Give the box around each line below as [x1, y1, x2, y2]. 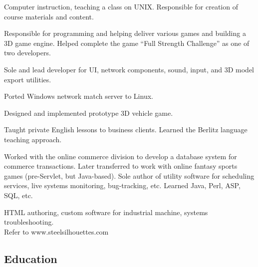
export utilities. [4, 74, 51, 84]
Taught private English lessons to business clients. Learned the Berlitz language [4, 124, 248, 135]
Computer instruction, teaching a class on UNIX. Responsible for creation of [4, 1, 238, 11]
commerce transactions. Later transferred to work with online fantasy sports [4, 161, 238, 171]
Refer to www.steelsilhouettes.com [4, 226, 109, 237]
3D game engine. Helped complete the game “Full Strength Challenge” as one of [4, 37, 250, 48]
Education [4, 251, 57, 266]
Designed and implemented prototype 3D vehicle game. [4, 107, 173, 118]
